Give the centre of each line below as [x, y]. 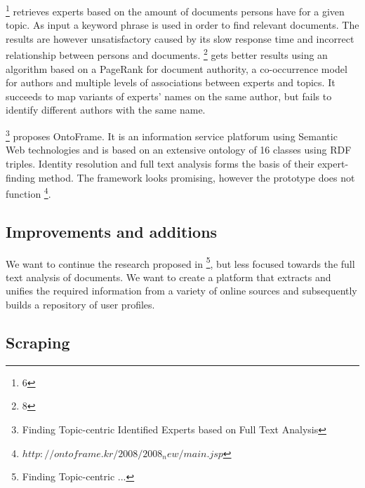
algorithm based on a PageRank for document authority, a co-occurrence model [177, 68]
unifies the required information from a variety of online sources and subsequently [181, 291]
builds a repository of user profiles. [80, 304]
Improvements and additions [112, 231]
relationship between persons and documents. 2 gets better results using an [167, 54]
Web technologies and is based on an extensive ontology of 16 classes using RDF [179, 150]
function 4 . [28, 192]
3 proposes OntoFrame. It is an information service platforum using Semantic [172, 135]
